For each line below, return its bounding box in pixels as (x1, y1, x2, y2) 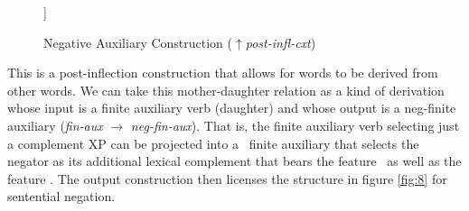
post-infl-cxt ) (245, 32, 316, 51)
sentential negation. (7, 187, 116, 206)
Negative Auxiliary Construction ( (43, 32, 233, 51)
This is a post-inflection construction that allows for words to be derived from (7, 63, 438, 82)
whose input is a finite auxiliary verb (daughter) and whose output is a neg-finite (7, 98, 456, 117)
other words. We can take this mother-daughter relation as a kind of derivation (7, 80, 445, 99)
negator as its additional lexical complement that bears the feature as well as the (7, 151, 462, 170)
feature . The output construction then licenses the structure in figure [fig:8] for (7, 169, 447, 188)
